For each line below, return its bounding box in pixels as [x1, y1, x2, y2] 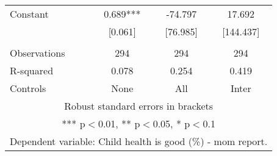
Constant [10, 7, 49, 21]
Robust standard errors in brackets [64, 99, 214, 113]
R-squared [10, 63, 54, 77]
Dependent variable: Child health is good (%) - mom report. [10, 134, 268, 148]
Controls [10, 81, 46, 95]
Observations [10, 46, 65, 60]
